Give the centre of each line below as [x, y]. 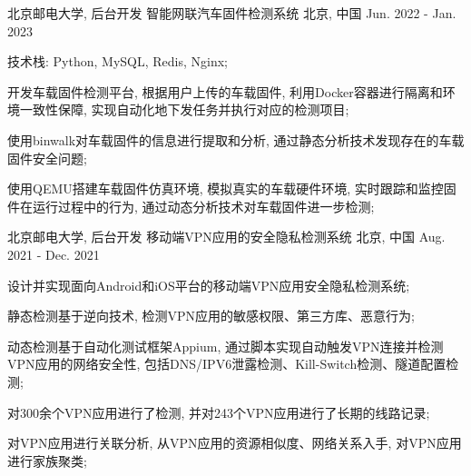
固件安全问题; [47, 158]
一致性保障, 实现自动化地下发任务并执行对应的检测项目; [184, 109]
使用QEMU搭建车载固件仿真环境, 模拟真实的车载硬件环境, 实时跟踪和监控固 [232, 188]
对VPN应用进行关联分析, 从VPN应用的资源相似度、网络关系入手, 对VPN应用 [235, 443]
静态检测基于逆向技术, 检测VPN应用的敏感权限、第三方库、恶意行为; [211, 316]
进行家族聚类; [47, 460]
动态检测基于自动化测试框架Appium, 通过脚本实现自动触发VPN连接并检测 [226, 346]
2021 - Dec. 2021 [54, 254]
